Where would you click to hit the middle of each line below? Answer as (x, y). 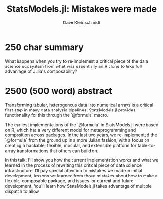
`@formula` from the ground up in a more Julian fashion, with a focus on (77, 140)
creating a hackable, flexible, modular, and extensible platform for (71, 145)
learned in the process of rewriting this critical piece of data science (73, 165)
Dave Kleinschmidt (82, 22)
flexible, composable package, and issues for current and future (69, 181)
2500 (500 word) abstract (59, 91)
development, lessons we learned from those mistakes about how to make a (81, 176)
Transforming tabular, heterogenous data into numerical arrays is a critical (79, 105)
